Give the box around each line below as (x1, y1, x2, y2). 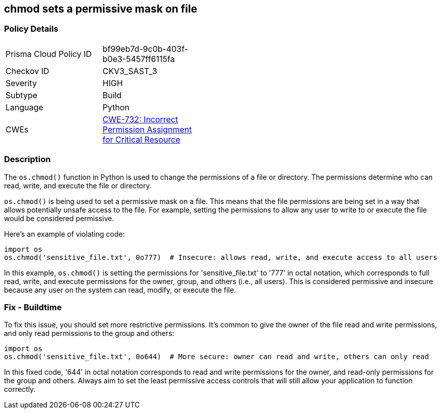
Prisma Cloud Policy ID (6, 48, 92, 59)
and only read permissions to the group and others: (4, 329, 174, 338)
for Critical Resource (102, 134, 180, 145)
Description (4, 154, 51, 165)
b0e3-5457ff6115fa (102, 53, 175, 64)
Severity (6, 78, 37, 88)
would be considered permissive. (4, 214, 114, 223)
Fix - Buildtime (4, 302, 62, 312)
